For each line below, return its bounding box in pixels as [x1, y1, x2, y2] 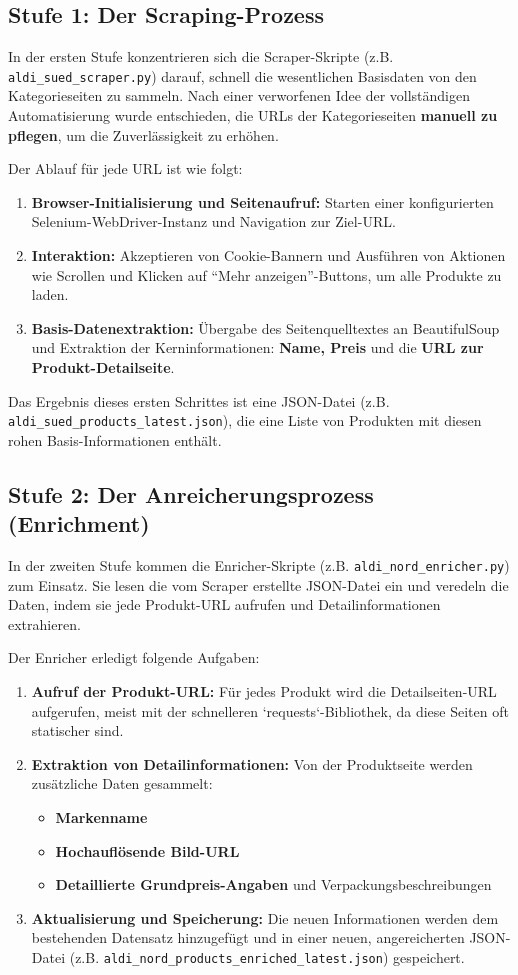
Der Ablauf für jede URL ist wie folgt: [8, 158, 243, 179]
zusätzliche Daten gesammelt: [31, 773, 213, 794]
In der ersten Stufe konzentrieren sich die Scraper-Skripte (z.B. [8, 46, 394, 67]
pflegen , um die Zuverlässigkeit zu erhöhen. [8, 124, 279, 145]
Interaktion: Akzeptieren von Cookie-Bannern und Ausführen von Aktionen [31, 245, 506, 266]
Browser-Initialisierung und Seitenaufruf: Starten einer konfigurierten [31, 191, 494, 212]
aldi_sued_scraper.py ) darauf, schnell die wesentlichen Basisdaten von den [8, 65, 477, 86]
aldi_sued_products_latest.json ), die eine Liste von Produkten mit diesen [8, 410, 482, 431]
